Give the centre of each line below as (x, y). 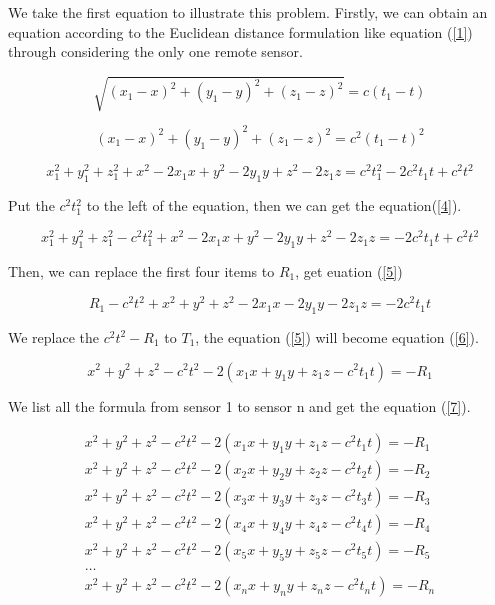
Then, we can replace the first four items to (141, 271)
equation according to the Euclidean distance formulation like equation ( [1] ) (240, 31)
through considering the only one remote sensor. (155, 51)
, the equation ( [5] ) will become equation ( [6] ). (337, 336)
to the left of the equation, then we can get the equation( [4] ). (274, 205)
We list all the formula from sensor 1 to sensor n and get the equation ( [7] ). (239, 405)
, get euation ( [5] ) (349, 271)
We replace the (54, 336)
